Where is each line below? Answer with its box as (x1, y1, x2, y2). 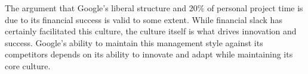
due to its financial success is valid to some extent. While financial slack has (5, 13, 282, 25)
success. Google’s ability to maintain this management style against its (5, 36, 263, 49)
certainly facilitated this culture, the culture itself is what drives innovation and (5, 25, 297, 37)
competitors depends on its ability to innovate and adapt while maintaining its (5, 48, 293, 60)
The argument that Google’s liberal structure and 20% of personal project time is (5, 2, 303, 14)
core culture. (5, 59, 51, 72)
